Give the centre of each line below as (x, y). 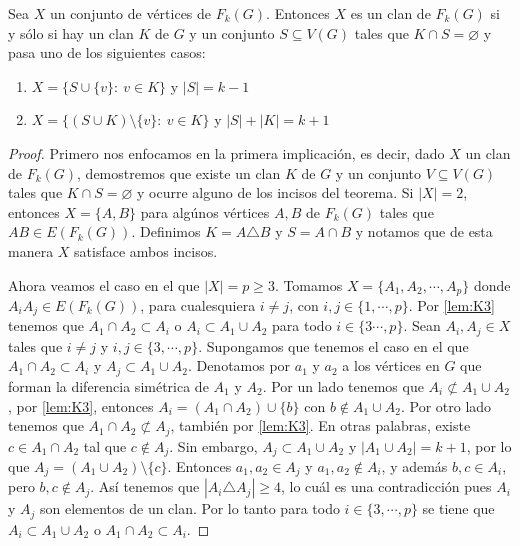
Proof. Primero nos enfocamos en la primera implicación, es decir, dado (226, 152)
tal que (105, 445)
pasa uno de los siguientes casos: (107, 52)
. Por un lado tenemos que (343, 385)
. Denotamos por (239, 365)
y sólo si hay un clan (71, 32)
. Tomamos (308, 284)
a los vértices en (391, 365)
